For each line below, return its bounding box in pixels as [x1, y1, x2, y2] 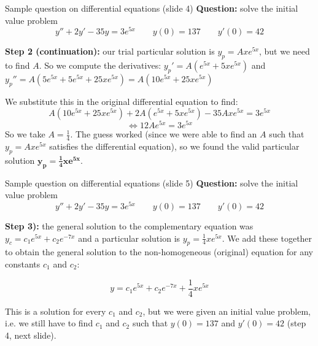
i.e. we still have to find [5, 317, 93, 329]
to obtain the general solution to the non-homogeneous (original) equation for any [5, 245, 313, 258]
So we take [5, 128, 45, 140]
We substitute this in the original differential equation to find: [5, 94, 238, 107]
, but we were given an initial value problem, [142, 304, 311, 317]
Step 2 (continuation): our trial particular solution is [5, 45, 215, 58]
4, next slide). [5, 328, 56, 341]
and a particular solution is [78, 231, 180, 244]
